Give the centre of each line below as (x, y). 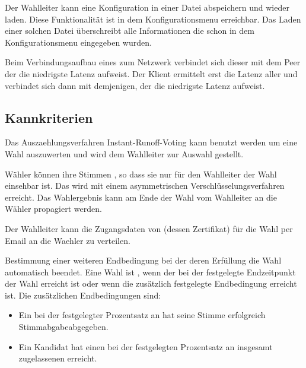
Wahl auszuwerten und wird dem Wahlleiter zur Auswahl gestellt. (124, 153)
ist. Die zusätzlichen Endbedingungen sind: (83, 295)
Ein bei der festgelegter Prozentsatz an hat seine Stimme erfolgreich (142, 315)
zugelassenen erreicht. (58, 358)
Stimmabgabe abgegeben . (63, 327)
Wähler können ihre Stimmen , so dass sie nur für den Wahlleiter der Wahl (141, 174)
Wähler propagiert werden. (53, 209)
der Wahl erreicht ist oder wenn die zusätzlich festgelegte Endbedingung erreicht (151, 283)
